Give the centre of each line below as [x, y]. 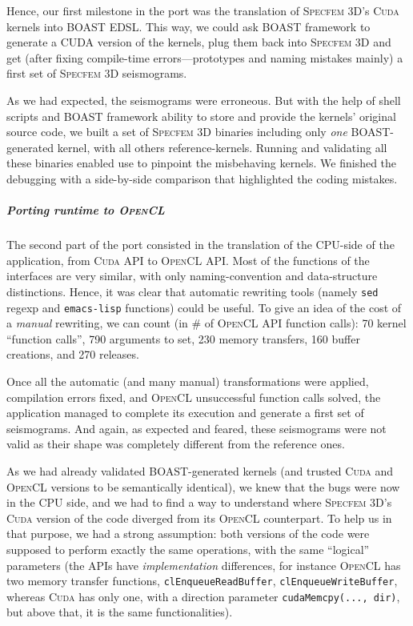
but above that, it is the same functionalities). [120, 612]
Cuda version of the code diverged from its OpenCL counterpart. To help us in [199, 518]
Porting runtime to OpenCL [86, 210]
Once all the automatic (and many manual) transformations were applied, [188, 381]
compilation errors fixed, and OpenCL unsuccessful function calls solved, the [194, 397]
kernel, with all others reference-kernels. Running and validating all [222, 147]
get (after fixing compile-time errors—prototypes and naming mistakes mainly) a [205, 57]
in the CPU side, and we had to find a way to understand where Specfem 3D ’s [199, 502]
